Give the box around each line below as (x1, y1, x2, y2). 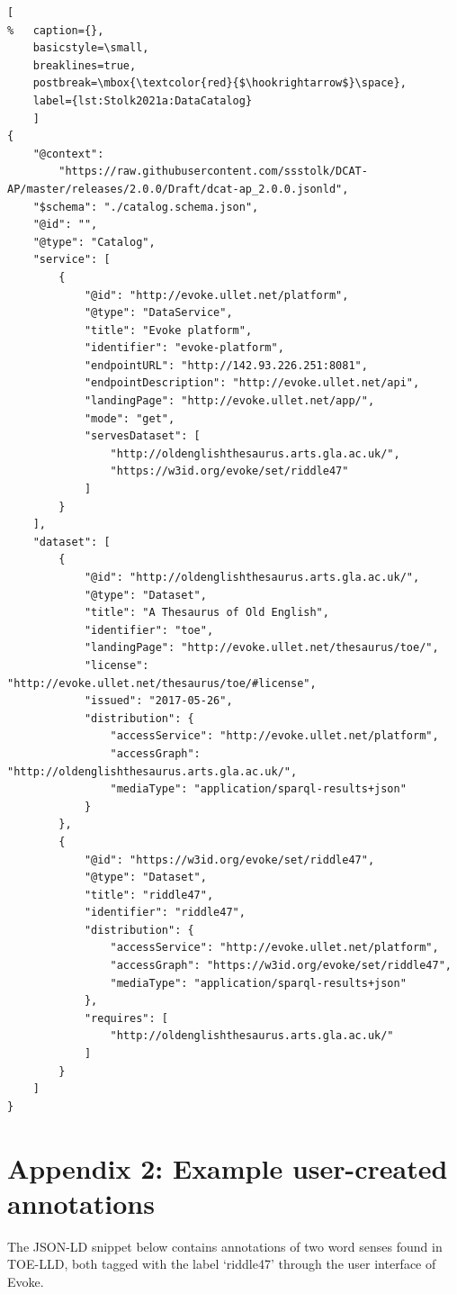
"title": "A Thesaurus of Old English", (84, 606, 329, 620)
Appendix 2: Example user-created (7, 1149, 448, 1186)
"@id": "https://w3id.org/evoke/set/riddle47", (84, 853, 375, 866)
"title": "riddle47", (84, 888, 214, 901)
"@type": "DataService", (84, 306, 233, 320)
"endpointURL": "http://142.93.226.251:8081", (84, 358, 368, 372)
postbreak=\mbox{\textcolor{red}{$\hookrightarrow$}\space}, (32, 77, 407, 90)
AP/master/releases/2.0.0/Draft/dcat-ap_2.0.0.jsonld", (7, 182, 349, 195)
